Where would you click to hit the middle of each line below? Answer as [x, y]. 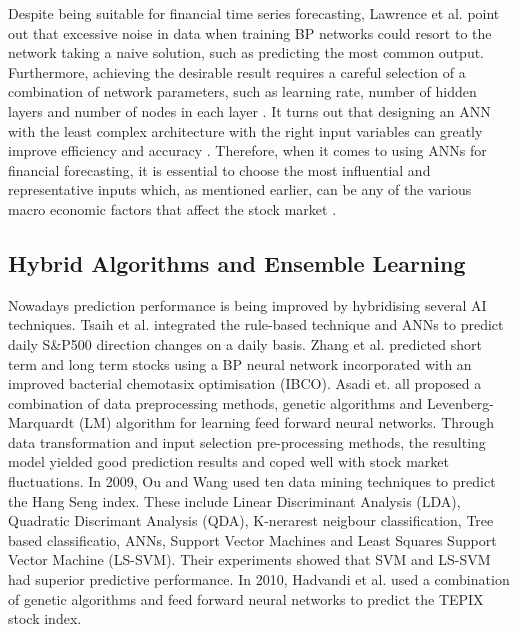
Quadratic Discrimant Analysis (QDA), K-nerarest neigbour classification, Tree [251, 520]
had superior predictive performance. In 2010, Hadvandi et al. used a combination [259, 579]
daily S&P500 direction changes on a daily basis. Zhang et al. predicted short [245, 343]
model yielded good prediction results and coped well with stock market [228, 461]
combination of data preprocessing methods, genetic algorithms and [215, 402]
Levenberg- [460, 402]
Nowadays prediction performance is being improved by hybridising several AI [247, 304]
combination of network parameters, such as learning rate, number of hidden [242, 91]
